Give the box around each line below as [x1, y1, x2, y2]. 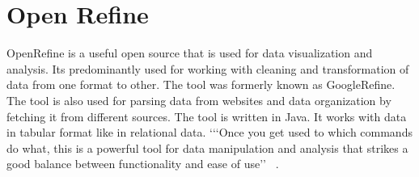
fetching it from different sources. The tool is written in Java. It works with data [6, 107, 407, 124]
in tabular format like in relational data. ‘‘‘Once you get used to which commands [6, 124, 413, 141]
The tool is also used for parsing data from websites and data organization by [6, 91, 391, 108]
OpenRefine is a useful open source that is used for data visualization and [6, 44, 373, 61]
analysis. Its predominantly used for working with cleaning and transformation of [6, 60, 409, 77]
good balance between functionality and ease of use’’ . [6, 155, 279, 172]
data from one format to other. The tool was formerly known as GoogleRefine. [6, 76, 396, 93]
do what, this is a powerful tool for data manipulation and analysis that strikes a [6, 139, 408, 156]
